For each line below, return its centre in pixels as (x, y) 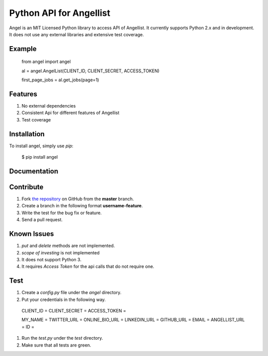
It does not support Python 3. (52, 259)
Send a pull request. (42, 220)
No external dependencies (49, 106)
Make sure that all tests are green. (56, 345)
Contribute (26, 187)
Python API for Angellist (60, 13)
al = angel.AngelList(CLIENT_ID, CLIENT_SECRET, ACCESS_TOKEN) (91, 71)
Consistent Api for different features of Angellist (70, 113)
